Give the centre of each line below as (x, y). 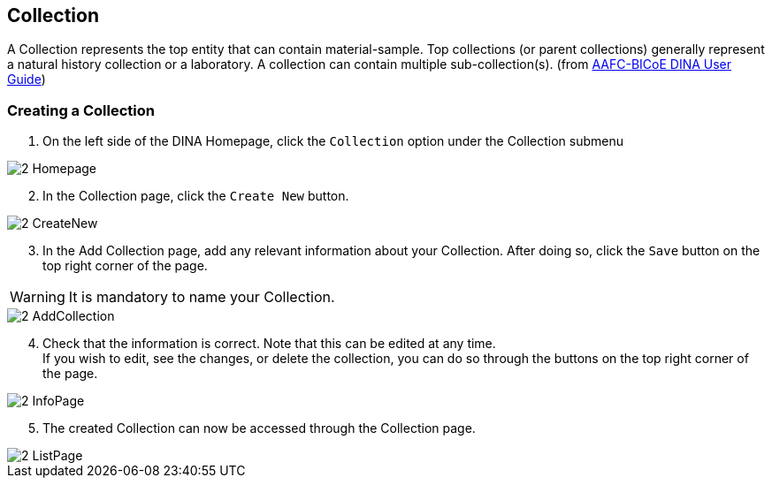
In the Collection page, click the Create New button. (196, 196)
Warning (38, 297)
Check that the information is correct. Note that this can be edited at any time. (269, 344)
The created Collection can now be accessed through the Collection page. (259, 428)
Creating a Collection (81, 110)
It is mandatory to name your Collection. (202, 297)
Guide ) (27, 80)
